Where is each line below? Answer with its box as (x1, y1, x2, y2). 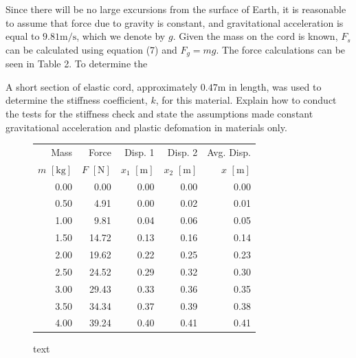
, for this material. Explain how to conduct (155, 93, 337, 107)
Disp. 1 (124, 144, 155, 159)
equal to (5, 29, 40, 43)
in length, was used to (229, 79, 322, 93)
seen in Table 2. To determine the (5, 56, 148, 71)
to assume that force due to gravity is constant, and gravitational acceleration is (5, 15, 344, 30)
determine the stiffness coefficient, (5, 93, 148, 107)
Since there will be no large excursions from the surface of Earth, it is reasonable (5, 2, 346, 16)
